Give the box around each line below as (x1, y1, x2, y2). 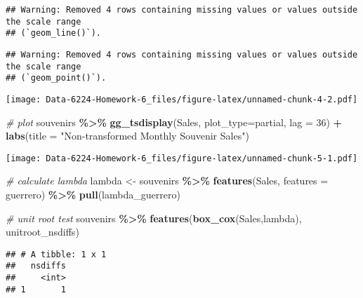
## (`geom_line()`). (6, 28, 102, 39)
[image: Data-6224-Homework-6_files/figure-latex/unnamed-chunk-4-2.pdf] (6, 94, 358, 104)
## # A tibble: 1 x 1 (6, 249, 107, 259)
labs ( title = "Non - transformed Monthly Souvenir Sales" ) (6, 128, 249, 143)
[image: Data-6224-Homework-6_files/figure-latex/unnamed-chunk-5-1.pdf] (6, 153, 358, 163)
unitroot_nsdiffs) (6, 224, 79, 239)
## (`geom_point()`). (6, 73, 107, 83)
